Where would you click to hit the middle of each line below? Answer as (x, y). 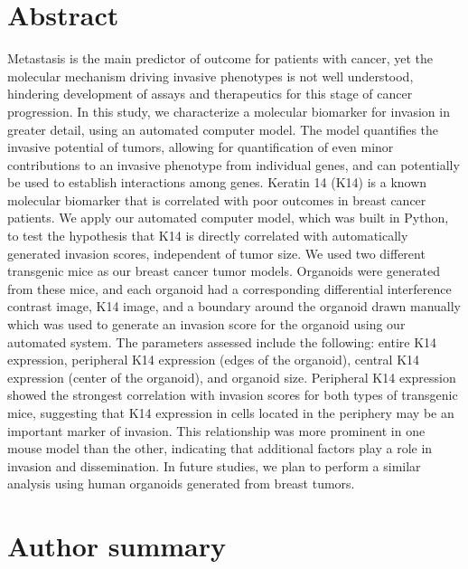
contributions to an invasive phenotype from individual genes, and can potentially (234, 164)
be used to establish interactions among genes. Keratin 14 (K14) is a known (217, 182)
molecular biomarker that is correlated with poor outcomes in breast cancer (217, 199)
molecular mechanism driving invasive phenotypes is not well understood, (211, 76)
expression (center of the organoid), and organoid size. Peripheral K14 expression (232, 377)
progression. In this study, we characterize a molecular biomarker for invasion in (229, 111)
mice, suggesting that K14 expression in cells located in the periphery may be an (231, 413)
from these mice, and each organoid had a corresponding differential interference (229, 288)
